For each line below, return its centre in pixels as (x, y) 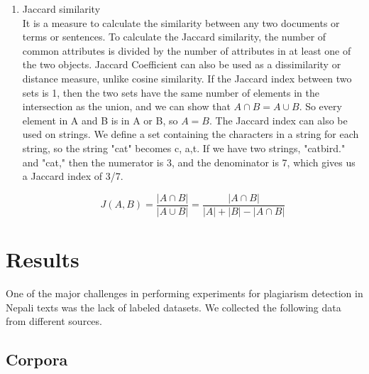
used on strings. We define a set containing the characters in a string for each (191, 134)
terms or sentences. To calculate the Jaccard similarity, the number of (174, 37)
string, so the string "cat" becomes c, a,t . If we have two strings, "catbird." (184, 148)
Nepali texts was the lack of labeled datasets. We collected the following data (174, 307)
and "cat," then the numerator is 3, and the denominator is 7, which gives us (189, 162)
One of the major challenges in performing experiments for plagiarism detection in (184, 293)
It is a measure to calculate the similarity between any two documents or (181, 22)
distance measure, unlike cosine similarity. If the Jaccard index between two (187, 78)
